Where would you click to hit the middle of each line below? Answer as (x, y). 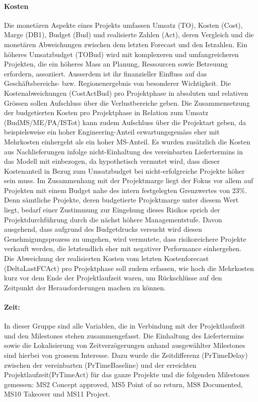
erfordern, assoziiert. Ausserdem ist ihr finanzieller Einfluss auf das (105, 73)
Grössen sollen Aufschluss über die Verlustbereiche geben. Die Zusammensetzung (127, 102)
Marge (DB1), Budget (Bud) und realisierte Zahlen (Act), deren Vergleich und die (129, 34)
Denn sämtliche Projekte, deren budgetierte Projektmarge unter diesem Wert (121, 200)
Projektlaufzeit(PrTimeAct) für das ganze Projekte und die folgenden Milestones (127, 374)
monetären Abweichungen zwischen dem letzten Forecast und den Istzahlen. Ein (126, 44)
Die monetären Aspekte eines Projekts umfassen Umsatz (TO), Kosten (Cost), (123, 25)
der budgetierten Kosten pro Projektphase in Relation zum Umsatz (106, 112)
